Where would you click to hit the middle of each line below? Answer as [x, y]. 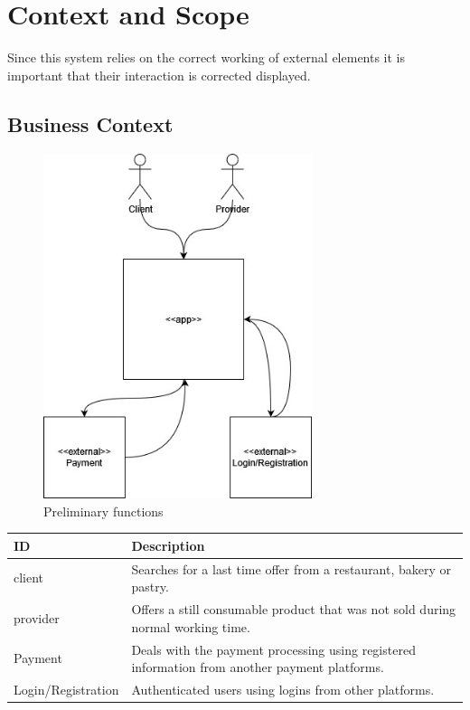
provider [37, 617]
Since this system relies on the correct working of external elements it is [207, 57]
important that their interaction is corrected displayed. [159, 75]
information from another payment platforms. [258, 667]
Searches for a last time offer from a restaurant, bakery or [291, 568]
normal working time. [191, 626]
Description [168, 545]
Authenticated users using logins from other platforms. [283, 689]
